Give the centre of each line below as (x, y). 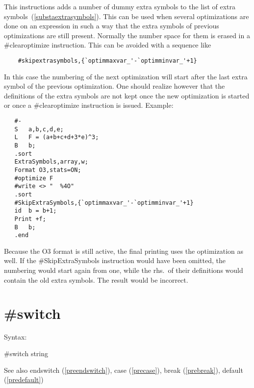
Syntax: (15, 337)
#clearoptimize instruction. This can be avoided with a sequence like (108, 45)
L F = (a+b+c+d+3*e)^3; (57, 137)
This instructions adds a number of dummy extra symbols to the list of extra (120, 6)
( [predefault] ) (24, 379)
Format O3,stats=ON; (48, 170)
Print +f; (30, 219)
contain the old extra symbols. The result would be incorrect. (96, 279)
